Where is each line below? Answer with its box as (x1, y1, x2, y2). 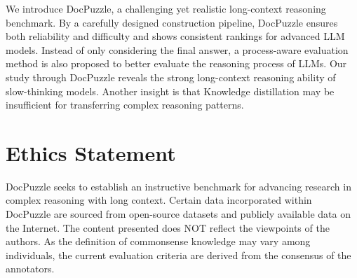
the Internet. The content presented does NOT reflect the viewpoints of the (6, 220, 330, 235)
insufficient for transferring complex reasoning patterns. (6, 97, 244, 112)
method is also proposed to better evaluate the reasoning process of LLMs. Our (6, 56, 347, 71)
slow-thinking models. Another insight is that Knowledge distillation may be (6, 83, 335, 98)
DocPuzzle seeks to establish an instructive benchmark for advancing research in (6, 179, 351, 193)
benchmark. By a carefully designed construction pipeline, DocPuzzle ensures (6, 15, 338, 29)
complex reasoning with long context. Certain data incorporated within (6, 193, 312, 207)
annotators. (6, 261, 55, 276)
